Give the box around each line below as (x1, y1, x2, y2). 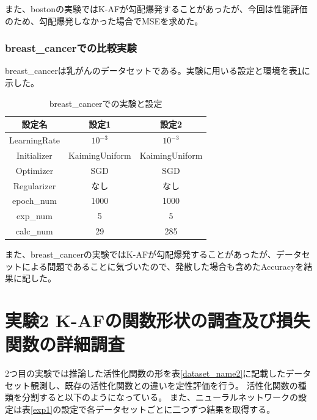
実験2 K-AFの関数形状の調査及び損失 (5, 308, 310, 333)
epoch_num (12, 194, 57, 207)
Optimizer (15, 164, 54, 176)
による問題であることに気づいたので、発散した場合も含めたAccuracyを (21, 259, 304, 272)
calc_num (16, 225, 53, 237)
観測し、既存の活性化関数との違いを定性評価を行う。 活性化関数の (30, 378, 298, 391)
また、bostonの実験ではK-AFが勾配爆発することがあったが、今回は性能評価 (5, 2, 308, 15)
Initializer (16, 148, 53, 161)
